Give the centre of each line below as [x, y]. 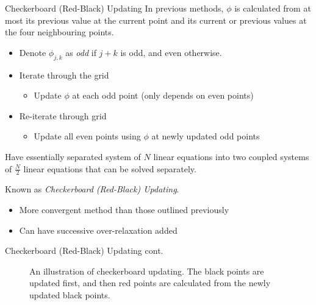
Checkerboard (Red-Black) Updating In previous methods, [114, 8]
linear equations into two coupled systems [231, 156]
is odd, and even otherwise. [171, 52]
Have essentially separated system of [73, 156]
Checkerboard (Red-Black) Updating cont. [84, 251]
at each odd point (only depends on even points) [163, 95]
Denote [33, 52]
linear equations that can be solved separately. [110, 168]
